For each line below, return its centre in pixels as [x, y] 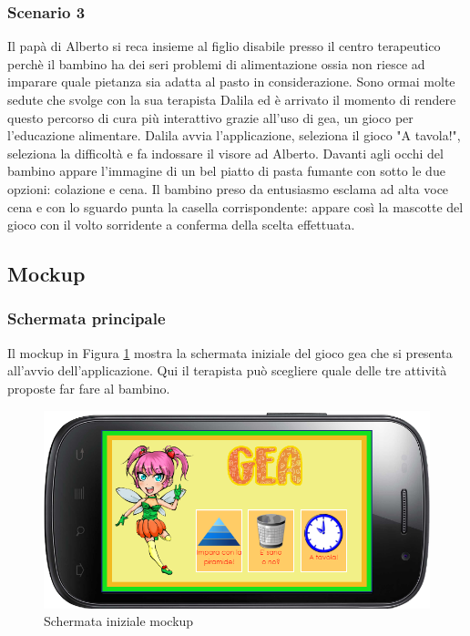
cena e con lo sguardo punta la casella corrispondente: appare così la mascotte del [235, 206]
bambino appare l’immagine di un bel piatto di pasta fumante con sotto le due [226, 171]
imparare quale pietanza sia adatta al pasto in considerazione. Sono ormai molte [231, 82]
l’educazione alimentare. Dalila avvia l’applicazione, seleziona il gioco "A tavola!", [234, 135]
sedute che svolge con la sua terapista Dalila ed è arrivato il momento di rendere [232, 99]
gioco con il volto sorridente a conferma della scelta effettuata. [181, 225]
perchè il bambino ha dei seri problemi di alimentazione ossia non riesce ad [216, 63]
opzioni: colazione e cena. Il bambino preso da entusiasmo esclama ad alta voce [228, 188]
